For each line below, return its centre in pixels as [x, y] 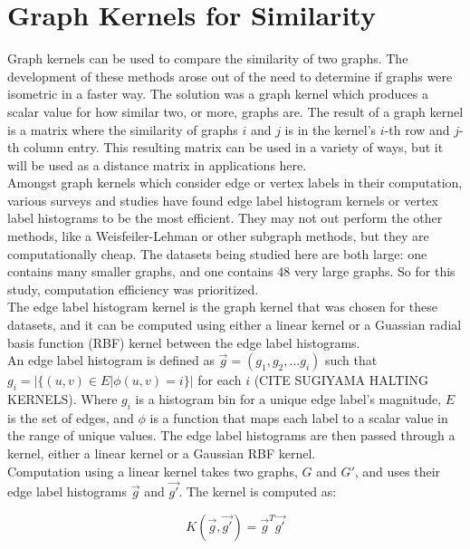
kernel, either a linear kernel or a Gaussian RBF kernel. [162, 453]
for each [220, 380]
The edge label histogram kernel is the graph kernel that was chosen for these [222, 307]
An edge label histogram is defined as [111, 360]
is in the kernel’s [331, 129]
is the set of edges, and [71, 417]
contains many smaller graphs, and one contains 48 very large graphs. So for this [231, 271]
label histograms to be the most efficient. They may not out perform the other [225, 218]
